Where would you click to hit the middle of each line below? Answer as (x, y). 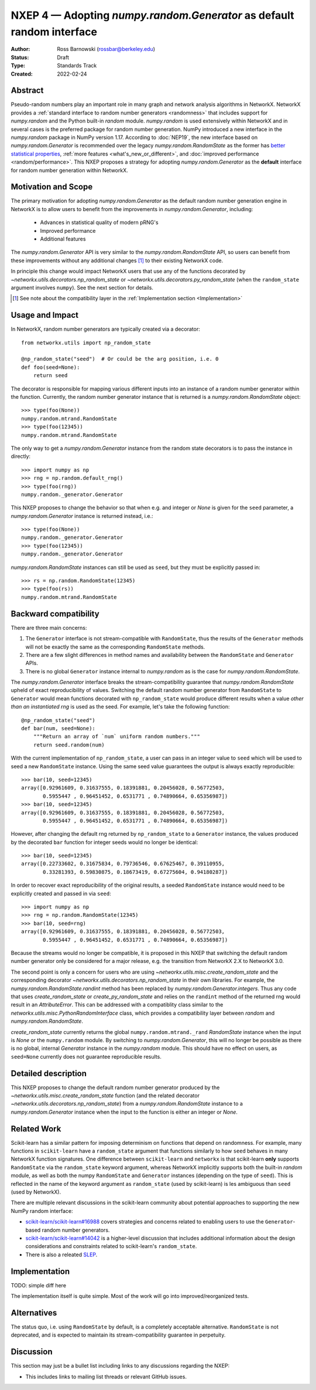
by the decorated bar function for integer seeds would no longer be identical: (104, 842)
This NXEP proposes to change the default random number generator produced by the (115, 1087)
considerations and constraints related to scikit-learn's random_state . (111, 1246)
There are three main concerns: (49, 628)
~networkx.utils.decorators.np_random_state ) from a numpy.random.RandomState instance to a (127, 1104)
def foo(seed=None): (51, 367)
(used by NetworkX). (36, 1192)
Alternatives (34, 1313)
